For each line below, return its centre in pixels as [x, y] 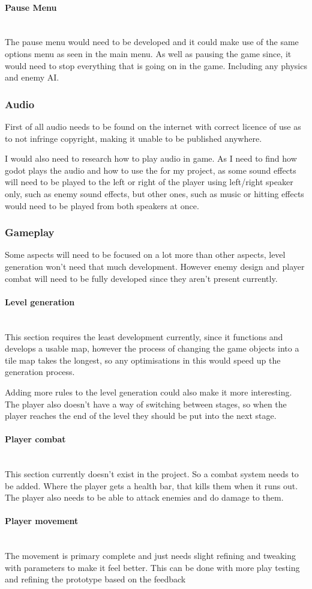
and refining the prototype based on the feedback [95, 579]
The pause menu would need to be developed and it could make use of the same [152, 42]
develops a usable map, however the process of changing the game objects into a [152, 348]
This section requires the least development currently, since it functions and [144, 336]
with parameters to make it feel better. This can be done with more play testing [152, 567]
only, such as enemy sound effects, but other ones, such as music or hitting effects [154, 193]
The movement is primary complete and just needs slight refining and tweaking [150, 556]
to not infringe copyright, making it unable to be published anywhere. [133, 138]
